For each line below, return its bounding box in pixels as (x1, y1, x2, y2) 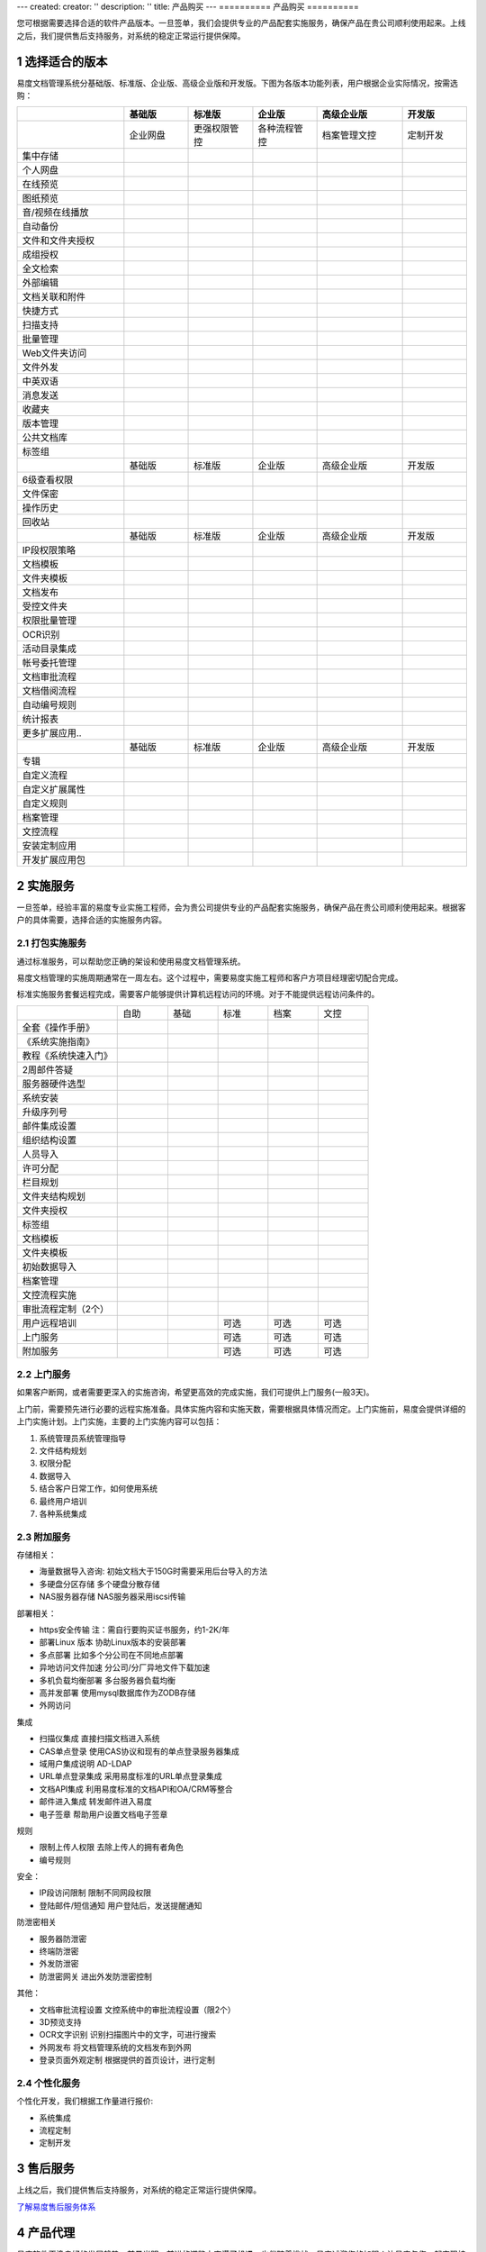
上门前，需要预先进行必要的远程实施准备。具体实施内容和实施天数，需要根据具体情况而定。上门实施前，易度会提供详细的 (16, 1403, 466, 1414)
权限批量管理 (22, 614, 76, 627)
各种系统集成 (39, 1508, 87, 1519)
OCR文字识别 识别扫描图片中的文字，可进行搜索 (39, 2030, 216, 2040)
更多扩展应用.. (22, 727, 82, 740)
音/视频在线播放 (22, 206, 89, 219)
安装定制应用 (22, 840, 76, 852)
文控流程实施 (22, 1288, 76, 1301)
